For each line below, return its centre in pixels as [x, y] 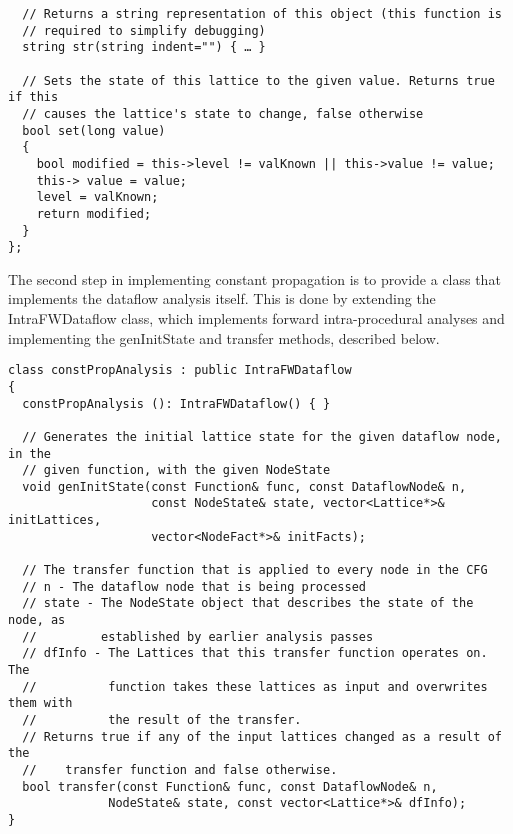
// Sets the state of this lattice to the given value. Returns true [258, 80]
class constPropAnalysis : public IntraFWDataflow [180, 370]
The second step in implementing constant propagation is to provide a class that [254, 278]
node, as [37, 620]
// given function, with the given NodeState [176, 470]
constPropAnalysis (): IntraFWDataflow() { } [176, 403]
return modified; [94, 213]
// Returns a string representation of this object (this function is [262, 14]
